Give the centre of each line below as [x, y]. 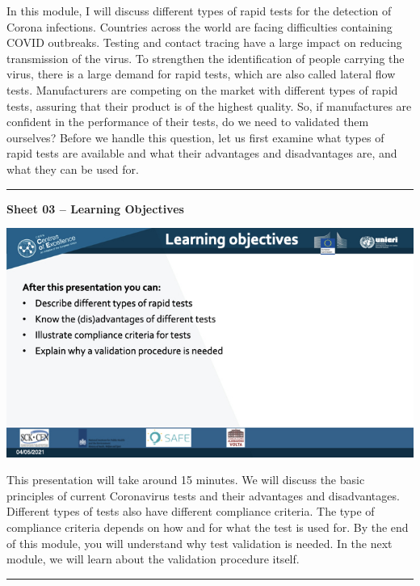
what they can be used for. [73, 169]
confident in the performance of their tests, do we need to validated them [188, 122]
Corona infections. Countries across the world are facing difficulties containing [199, 26]
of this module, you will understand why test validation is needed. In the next [199, 543]
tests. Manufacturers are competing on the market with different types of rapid [202, 89]
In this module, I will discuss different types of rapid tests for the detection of [199, 11]
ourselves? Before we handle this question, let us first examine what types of [195, 137]
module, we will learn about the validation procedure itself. [153, 559]
